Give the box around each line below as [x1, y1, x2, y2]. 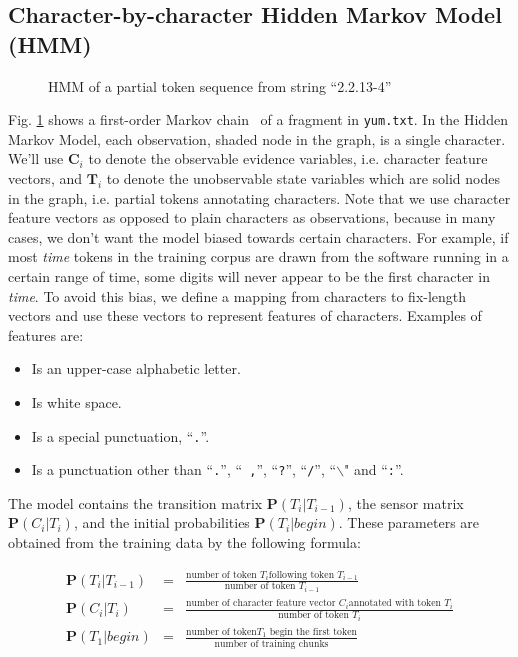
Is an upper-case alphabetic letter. [31, 358, 241, 379]
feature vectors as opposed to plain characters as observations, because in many [8, 207, 496, 228]
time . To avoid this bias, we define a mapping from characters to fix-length [8, 285, 467, 306]
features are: [8, 324, 84, 345]
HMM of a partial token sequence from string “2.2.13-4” [48, 75, 392, 96]
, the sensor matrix [347, 492, 464, 513]
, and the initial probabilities [73, 512, 250, 533]
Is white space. [31, 391, 122, 412]
